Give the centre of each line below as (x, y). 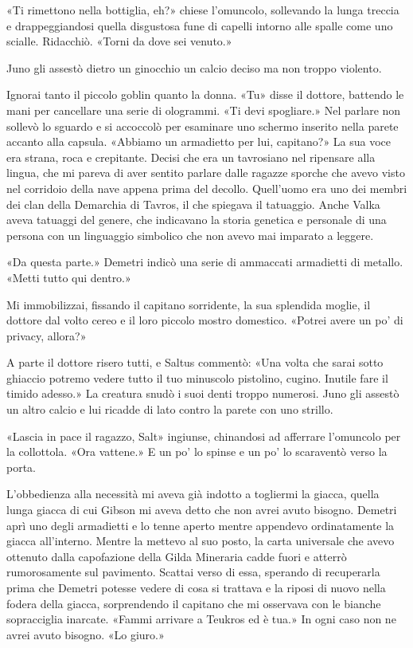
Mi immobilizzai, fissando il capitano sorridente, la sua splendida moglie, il (189, 304)
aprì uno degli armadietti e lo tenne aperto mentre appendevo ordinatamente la (201, 525)
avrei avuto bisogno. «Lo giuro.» (86, 634)
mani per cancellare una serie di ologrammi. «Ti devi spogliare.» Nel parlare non (204, 110)
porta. (21, 467)
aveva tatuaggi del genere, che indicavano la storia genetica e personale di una (197, 220)
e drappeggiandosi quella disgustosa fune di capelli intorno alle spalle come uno (200, 25)
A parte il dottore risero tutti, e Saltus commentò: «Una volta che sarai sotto (195, 362)
